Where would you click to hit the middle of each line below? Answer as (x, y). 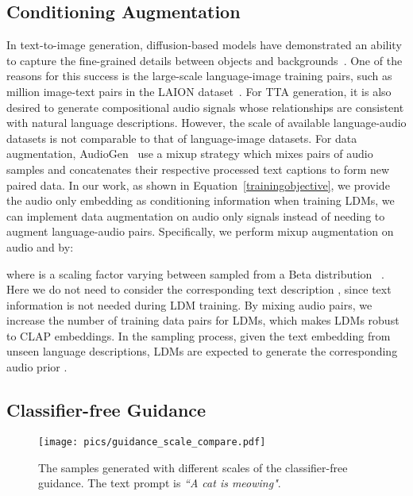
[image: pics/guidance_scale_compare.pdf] (152, 442)
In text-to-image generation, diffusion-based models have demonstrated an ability (204, 45)
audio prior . (37, 367)
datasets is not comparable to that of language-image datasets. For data (182, 138)
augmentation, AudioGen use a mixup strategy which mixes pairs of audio (190, 154)
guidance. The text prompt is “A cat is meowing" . (160, 483)
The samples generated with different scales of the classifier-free (193, 467)
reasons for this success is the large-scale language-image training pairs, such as (199, 76)
